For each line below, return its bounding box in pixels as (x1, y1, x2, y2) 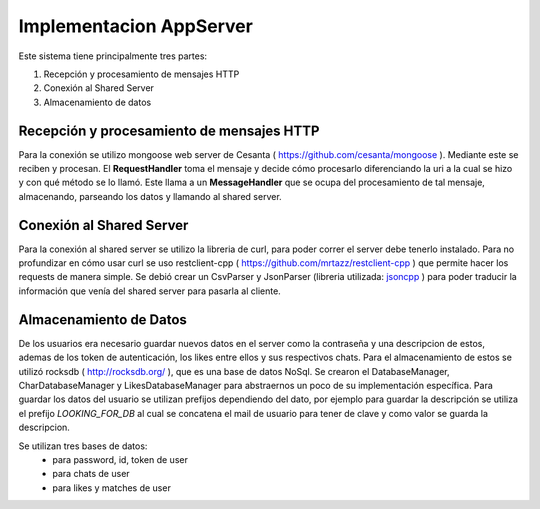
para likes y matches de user (52, 481, 172, 494)
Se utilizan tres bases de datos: (18, 440, 148, 452)
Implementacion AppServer (18, 15, 254, 37)
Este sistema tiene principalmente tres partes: (18, 50, 208, 62)
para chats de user (52, 468, 130, 480)
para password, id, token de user (52, 453, 189, 465)
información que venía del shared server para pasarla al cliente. (18, 285, 282, 297)
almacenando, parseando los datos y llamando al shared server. (18, 190, 282, 202)
